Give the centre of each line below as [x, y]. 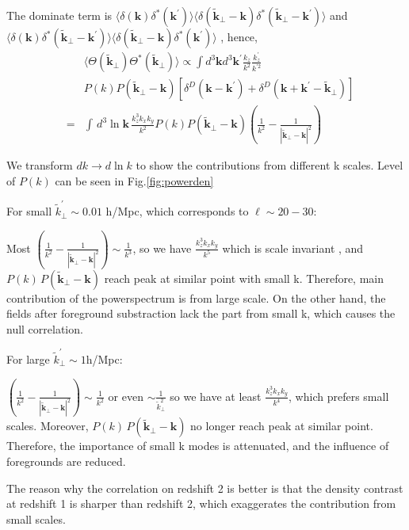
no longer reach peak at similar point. [282, 426]
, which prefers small [339, 396]
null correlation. [45, 328]
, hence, [239, 36]
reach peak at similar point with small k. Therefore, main [244, 278]
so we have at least [216, 396]
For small [29, 211]
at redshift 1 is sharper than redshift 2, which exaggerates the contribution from [201, 503]
